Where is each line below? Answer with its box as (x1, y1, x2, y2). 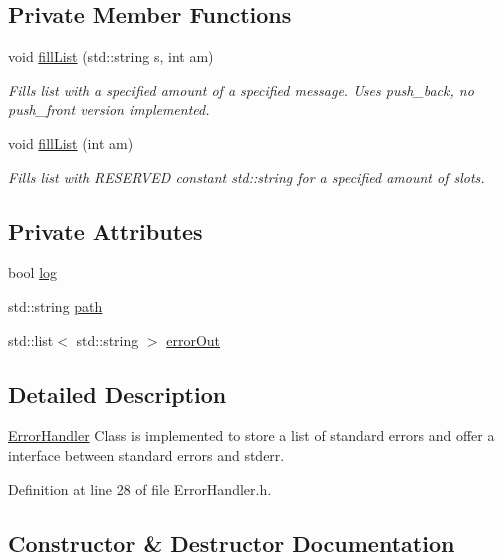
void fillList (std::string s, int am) (8, 46, 214, 67)
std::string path (8, 295, 103, 316)
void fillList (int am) (8, 132, 134, 153)
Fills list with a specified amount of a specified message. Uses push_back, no (8, 79, 474, 100)
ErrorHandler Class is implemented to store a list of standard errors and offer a (8, 425, 495, 446)
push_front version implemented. (8, 99, 210, 120)
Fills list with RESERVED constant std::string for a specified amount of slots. (8, 166, 485, 187)
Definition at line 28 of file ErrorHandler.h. (8, 478, 272, 499)
